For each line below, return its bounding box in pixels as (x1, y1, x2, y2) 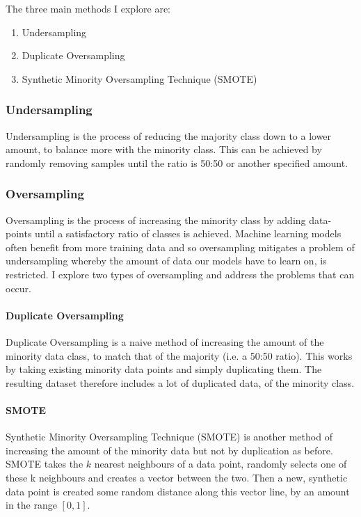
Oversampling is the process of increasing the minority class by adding (6, 212, 306, 227)
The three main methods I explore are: (6, 1, 171, 15)
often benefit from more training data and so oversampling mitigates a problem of (6, 239, 355, 254)
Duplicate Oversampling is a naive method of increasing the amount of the (6, 334, 324, 349)
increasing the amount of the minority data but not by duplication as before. (6, 443, 333, 457)
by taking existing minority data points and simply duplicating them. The (6, 362, 322, 376)
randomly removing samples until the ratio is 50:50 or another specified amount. (6, 155, 348, 170)
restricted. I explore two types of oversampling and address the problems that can (6, 267, 355, 281)
